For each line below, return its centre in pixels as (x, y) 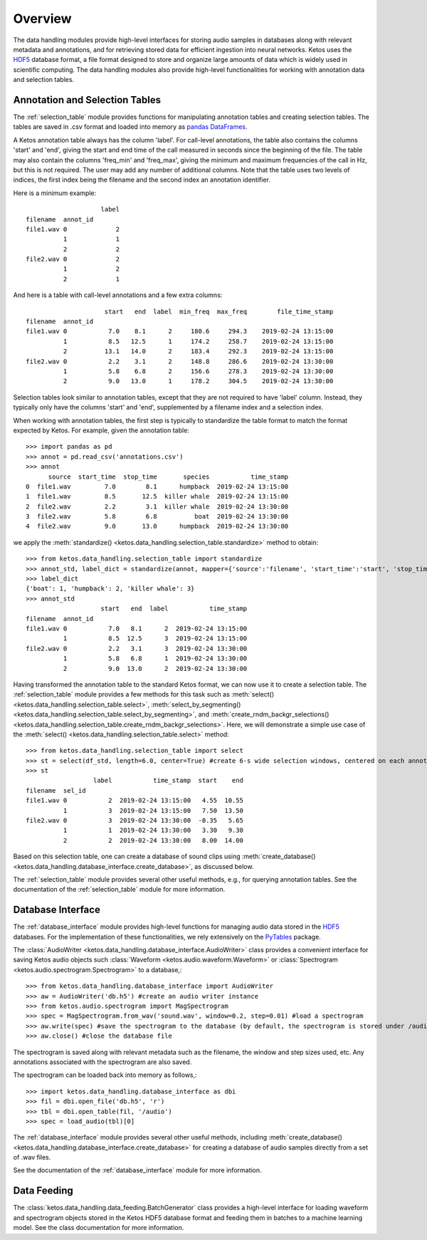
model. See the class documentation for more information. (99, 1228)
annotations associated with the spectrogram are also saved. (102, 1062)
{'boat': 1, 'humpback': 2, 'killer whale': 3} (110, 589)
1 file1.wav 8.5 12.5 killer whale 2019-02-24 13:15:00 (157, 496)
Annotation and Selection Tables (87, 100)
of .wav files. (32, 1157)
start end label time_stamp (174, 609)
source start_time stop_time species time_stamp (168, 476)
